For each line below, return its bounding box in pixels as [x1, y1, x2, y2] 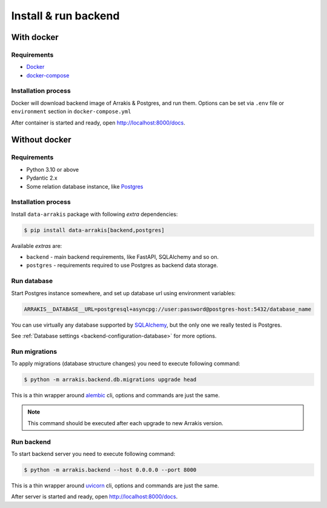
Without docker [11, 135, 72, 145]
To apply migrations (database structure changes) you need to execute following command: [11, 360, 240, 367]
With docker [11, 32, 59, 42]
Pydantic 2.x [26, 174, 58, 181]
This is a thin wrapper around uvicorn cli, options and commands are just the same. [11, 481, 219, 489]
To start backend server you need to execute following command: [11, 450, 176, 457]
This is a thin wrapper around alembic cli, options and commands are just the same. [11, 392, 220, 399]
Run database [11, 277, 53, 285]
